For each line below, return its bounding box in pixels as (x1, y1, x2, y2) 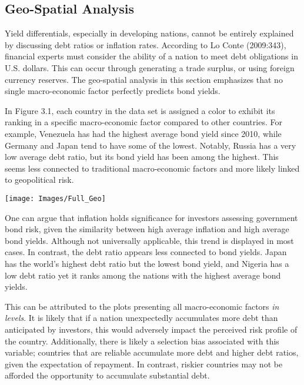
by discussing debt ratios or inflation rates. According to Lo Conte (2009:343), (5, 38, 286, 51)
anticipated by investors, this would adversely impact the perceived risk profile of (5, 323, 298, 335)
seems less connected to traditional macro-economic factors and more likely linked (5, 162, 300, 174)
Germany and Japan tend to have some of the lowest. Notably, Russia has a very (5, 139, 296, 151)
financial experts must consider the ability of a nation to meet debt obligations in (5, 50, 298, 62)
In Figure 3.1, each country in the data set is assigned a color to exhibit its (5, 104, 275, 116)
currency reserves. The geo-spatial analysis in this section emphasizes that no (5, 73, 283, 85)
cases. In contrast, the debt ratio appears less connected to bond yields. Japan (5, 246, 287, 258)
